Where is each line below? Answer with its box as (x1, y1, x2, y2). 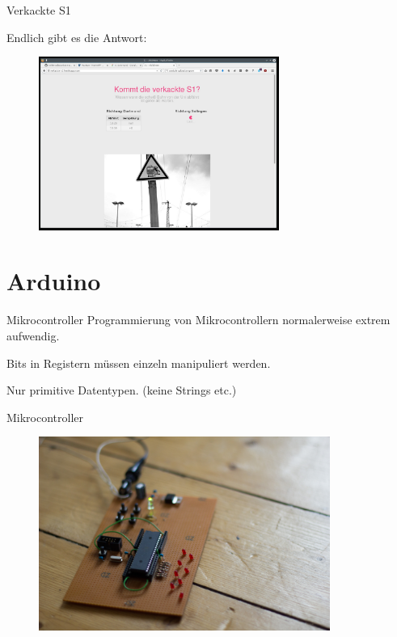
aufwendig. (6, 327, 60, 344)
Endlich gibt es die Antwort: (6, 28, 147, 45)
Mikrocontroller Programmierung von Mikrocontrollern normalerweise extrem (6, 311, 391, 328)
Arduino (6, 264, 101, 297)
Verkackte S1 (6, 2, 71, 18)
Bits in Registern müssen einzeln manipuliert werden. (6, 354, 271, 371)
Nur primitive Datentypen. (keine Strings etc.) (6, 382, 237, 399)
